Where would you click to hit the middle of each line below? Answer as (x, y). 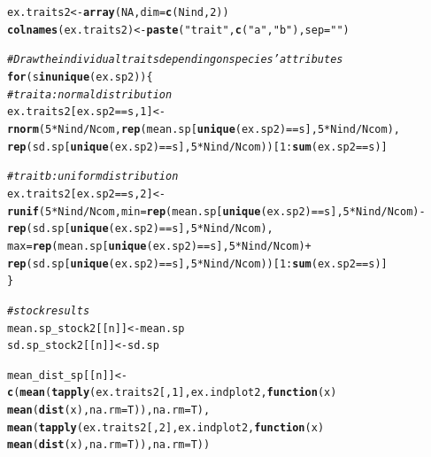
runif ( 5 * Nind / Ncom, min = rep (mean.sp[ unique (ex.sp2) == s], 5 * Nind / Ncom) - (216, 211)
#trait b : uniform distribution (93, 177)
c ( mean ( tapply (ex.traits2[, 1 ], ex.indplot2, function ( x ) (172, 393)
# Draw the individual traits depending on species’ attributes (175, 60)
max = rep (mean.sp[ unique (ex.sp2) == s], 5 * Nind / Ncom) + (159, 246)
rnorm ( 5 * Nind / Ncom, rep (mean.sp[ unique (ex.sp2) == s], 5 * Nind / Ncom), (204, 129)
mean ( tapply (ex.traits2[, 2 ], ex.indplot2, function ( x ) (166, 427)
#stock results (49, 310)
